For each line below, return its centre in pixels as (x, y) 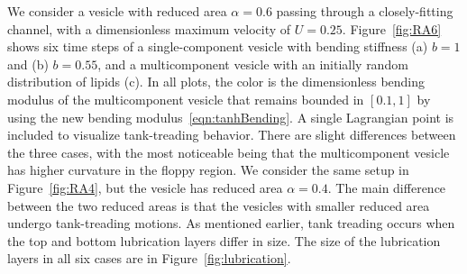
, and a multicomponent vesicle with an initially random (253, 64)
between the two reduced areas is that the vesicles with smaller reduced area (219, 205)
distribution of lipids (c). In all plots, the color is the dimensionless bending (216, 82)
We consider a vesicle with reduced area (117, 11)
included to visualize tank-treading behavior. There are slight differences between (232, 135)
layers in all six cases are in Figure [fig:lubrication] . (149, 258)
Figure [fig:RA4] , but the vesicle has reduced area (145, 187)
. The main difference (387, 187)
